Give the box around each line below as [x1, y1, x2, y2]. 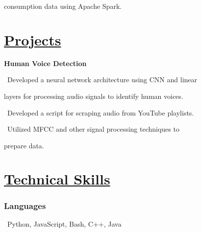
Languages [4, 199, 46, 211]
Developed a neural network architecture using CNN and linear [7, 74, 198, 85]
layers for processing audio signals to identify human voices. [4, 91, 183, 101]
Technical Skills [4, 169, 110, 189]
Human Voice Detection [4, 58, 87, 68]
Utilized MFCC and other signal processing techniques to [7, 124, 179, 134]
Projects [4, 29, 61, 49]
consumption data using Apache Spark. [4, 1, 122, 11]
